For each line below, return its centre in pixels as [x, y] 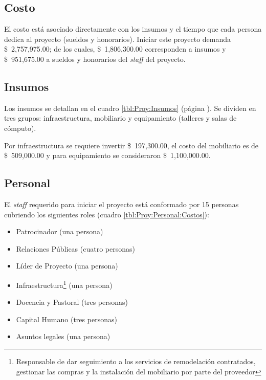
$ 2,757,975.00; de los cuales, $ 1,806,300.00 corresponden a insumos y [115, 49]
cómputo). [20, 128]
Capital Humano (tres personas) [66, 319]
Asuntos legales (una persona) [63, 336]
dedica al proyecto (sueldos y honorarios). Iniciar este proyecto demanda [118, 39]
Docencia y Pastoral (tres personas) [72, 302]
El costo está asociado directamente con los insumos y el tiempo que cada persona [133, 29]
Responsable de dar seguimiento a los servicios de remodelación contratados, [136, 361]
